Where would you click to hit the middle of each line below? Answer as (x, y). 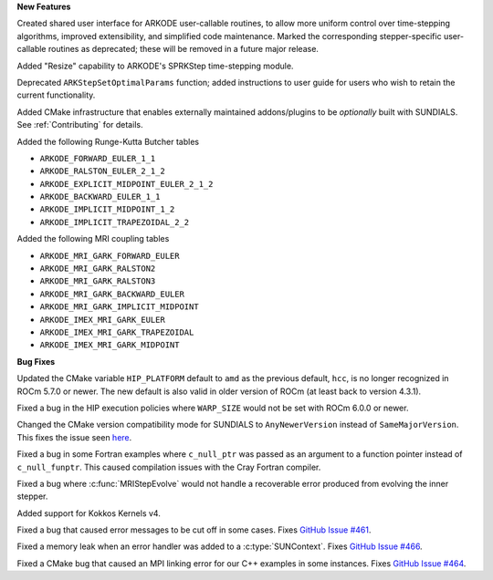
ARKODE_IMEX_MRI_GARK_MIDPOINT (110, 345)
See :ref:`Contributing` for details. (80, 125)
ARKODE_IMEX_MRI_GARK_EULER (103, 320)
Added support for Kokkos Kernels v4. (89, 513)
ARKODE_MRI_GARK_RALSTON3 (98, 281)
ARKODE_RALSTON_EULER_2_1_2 (103, 171)
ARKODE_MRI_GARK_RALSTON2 (98, 269)
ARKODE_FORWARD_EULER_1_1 (98, 158)
